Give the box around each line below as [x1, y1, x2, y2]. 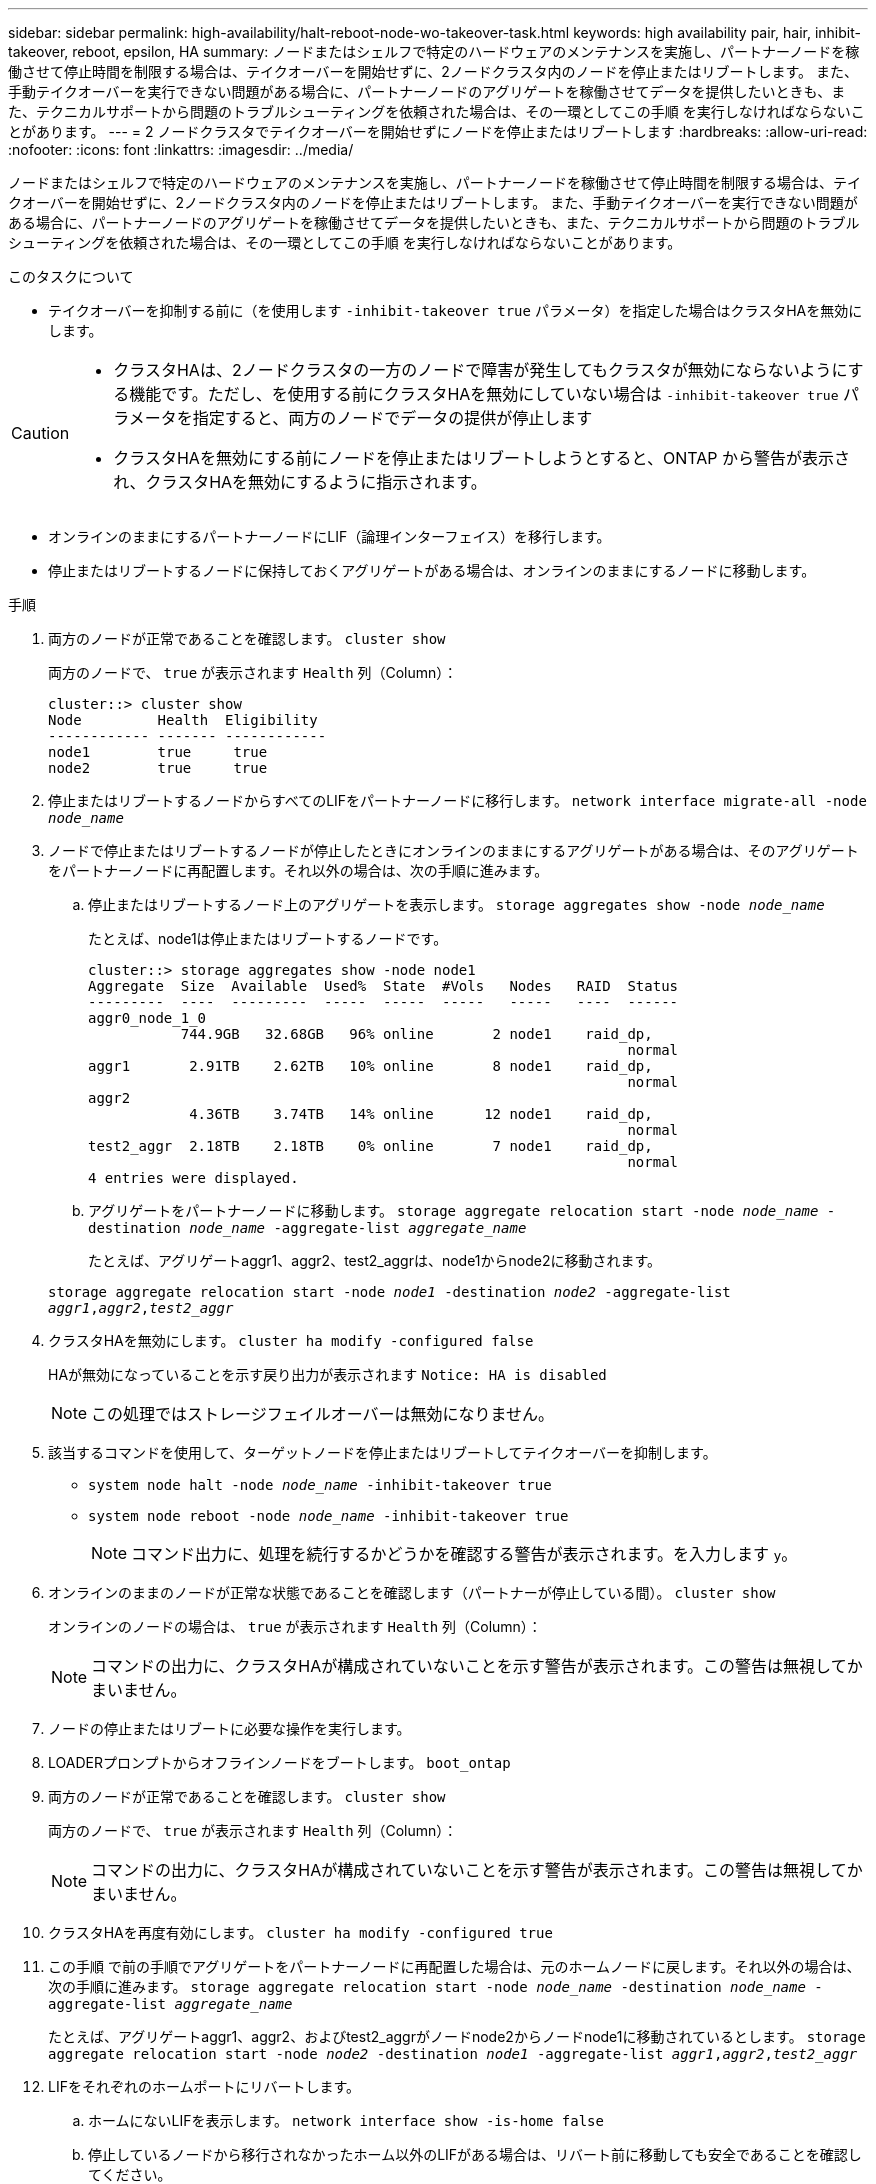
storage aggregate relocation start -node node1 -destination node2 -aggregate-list [48, 1284, 731, 1300]
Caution [11, 423, 70, 443]
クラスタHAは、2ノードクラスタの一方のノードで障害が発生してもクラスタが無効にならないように [113, 360, 848, 380]
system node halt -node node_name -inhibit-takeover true [88, 1477, 552, 1493]
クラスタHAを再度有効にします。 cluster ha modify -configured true [48, 1924, 553, 1941]
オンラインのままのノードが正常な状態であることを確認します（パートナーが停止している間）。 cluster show [48, 1584, 776, 1601]
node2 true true [48, 760, 268, 776]
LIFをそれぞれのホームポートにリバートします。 [48, 2078, 361, 2095]
